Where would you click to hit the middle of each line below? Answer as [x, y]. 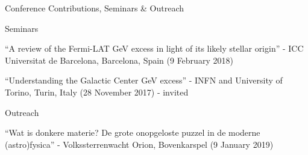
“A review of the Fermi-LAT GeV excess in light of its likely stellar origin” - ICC [154, 48]
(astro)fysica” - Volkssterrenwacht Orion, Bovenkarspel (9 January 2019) [139, 144]
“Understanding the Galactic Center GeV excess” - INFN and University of [144, 80]
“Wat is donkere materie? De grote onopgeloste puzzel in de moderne [133, 132]
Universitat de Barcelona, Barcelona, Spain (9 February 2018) [119, 60]
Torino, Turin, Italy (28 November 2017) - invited [97, 92]
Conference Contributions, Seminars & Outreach [95, 8]
